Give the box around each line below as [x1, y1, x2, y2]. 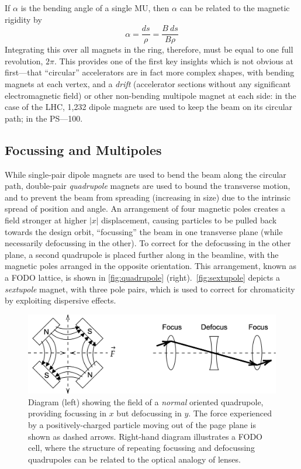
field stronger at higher [5, 213, 87, 226]
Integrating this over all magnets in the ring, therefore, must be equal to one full [5, 43, 293, 56]
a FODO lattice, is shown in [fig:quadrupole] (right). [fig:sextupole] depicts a [5, 271, 281, 283]
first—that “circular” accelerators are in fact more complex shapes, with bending [5, 66, 295, 78]
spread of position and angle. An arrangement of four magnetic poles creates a [5, 202, 286, 215]
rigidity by [5, 13, 42, 25]
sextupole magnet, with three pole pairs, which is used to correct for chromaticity [5, 282, 295, 295]
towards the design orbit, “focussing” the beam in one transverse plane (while [5, 225, 283, 237]
